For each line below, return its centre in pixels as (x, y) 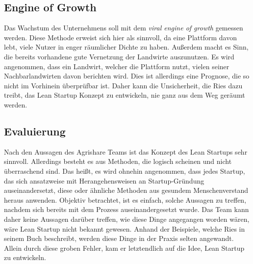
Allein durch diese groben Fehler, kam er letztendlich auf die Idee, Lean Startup (124, 248)
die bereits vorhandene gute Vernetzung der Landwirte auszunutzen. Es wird (119, 56)
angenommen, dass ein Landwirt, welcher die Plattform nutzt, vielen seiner (117, 66)
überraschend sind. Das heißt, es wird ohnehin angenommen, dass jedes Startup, (125, 171)
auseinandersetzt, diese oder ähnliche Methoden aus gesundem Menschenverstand (126, 190)
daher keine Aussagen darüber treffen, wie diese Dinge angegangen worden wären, (127, 219)
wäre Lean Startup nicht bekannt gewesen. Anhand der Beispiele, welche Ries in (125, 228)
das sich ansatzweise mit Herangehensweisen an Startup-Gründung (104, 180)
